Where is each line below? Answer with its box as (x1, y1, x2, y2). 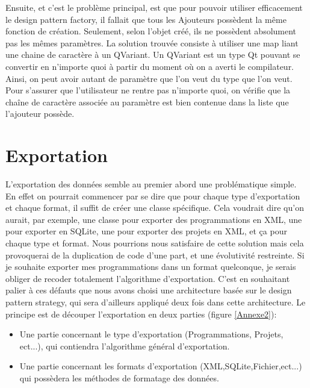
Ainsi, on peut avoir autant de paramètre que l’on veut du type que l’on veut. (5, 72, 293, 84)
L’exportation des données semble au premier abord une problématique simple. (5, 178, 297, 190)
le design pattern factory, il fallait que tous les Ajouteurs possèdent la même (5, 13, 287, 25)
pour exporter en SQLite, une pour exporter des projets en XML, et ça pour (5, 225, 287, 237)
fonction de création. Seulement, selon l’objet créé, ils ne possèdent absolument (5, 25, 297, 37)
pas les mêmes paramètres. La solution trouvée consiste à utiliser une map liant (5, 36, 299, 49)
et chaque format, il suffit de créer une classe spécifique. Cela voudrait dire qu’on (5, 201, 304, 214)
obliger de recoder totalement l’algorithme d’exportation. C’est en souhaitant (5, 272, 290, 284)
